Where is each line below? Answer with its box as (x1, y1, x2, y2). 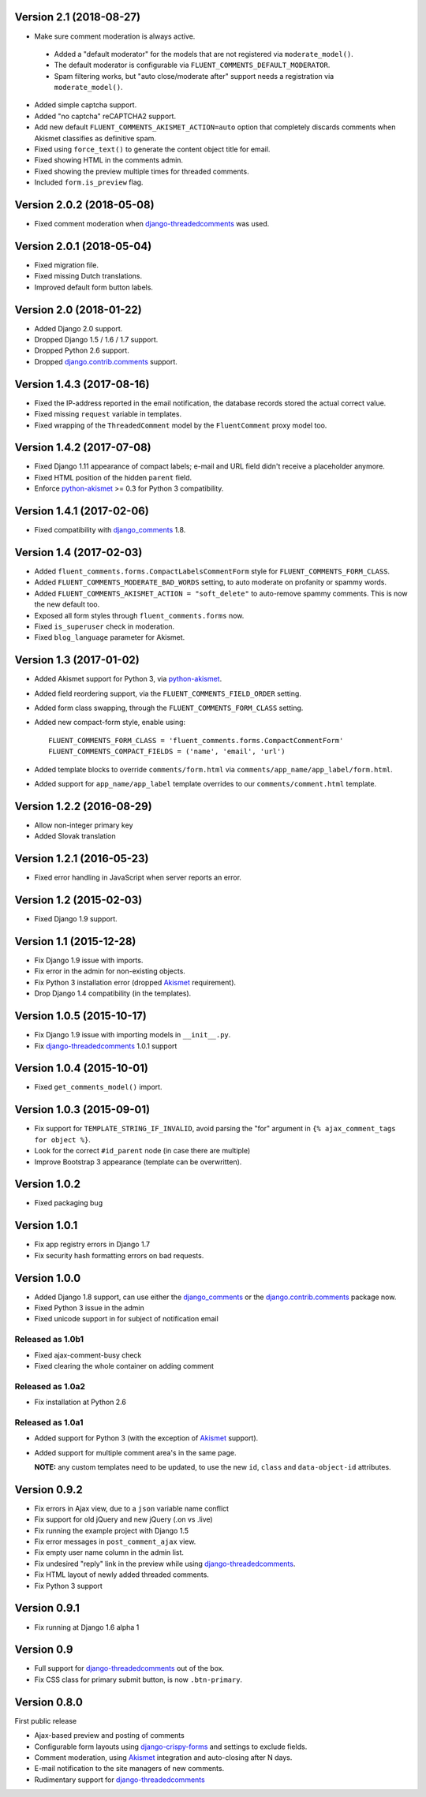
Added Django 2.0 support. (34, 323, 123, 333)
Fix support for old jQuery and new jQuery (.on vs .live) (34, 1515, 213, 1524)
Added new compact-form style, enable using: (34, 718, 185, 727)
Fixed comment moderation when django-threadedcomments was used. (34, 219, 270, 229)
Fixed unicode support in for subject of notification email (34, 1314, 219, 1324)
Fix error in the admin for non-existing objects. (34, 966, 185, 976)
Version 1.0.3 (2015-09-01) (14, 1103, 150, 1116)
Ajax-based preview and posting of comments (34, 1731, 185, 1740)
